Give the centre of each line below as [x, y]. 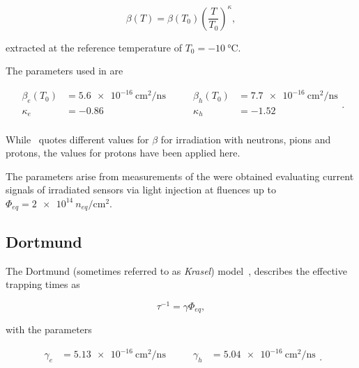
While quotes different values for [77, 139]
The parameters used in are [64, 71]
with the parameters [49, 329]
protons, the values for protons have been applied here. [123, 153]
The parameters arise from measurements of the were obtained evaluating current [180, 176]
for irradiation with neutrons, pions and [246, 139]
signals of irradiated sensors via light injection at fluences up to [141, 190]
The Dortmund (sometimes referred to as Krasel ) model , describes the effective [176, 270]
